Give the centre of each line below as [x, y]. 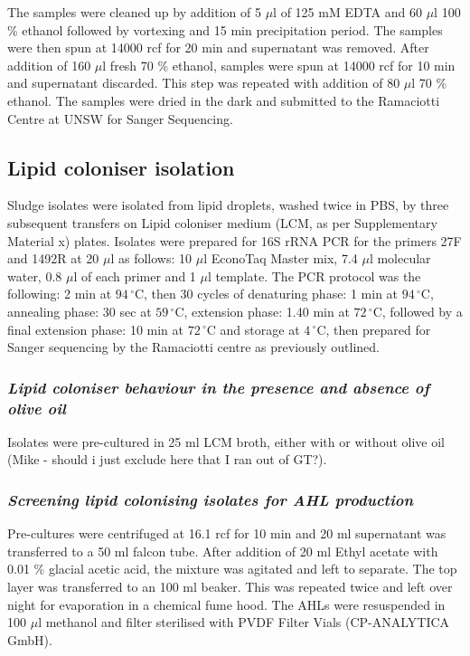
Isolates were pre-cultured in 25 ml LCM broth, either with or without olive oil [226, 441]
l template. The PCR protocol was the [314, 276]
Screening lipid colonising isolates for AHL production [211, 499]
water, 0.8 [35, 276]
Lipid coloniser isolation [121, 167]
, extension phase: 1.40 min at [267, 311]
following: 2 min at [60, 294]
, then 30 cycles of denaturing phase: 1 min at [271, 294]
